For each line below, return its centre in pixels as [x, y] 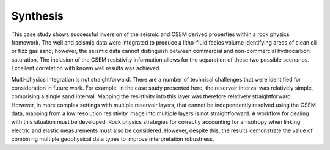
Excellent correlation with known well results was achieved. [86, 68]
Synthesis [38, 16]
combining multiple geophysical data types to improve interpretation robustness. [113, 139]
